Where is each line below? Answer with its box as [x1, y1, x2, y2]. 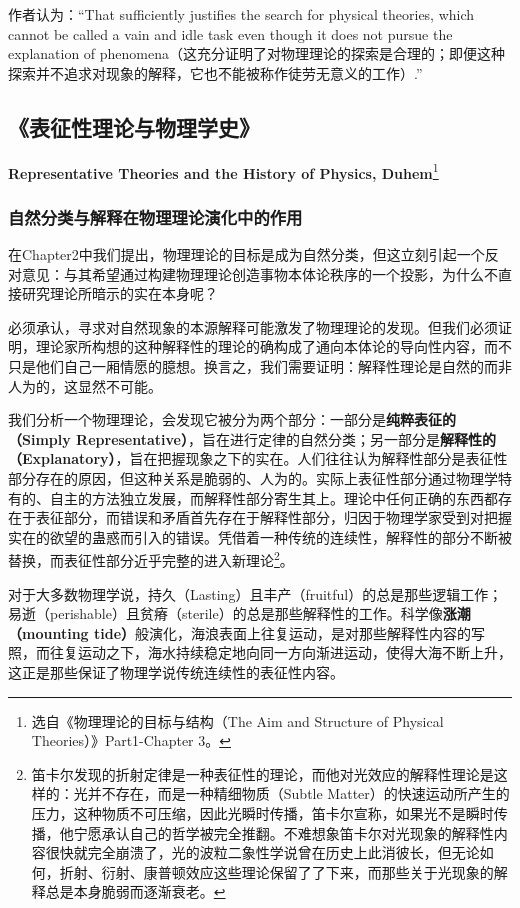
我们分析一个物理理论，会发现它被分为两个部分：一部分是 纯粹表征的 [8, 409, 456, 430]
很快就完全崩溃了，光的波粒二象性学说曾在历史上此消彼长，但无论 [45, 842, 480, 863]
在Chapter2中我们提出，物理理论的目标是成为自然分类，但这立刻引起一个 [8, 244, 485, 265]
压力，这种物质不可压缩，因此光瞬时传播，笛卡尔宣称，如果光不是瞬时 [31, 802, 494, 823]
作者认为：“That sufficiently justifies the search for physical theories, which [8, 4, 475, 24]
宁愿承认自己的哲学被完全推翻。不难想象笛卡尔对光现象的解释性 [73, 822, 494, 843]
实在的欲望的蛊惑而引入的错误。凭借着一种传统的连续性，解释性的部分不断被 [8, 526, 512, 547]
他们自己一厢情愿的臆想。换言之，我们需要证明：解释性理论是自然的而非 [35, 356, 512, 377]
